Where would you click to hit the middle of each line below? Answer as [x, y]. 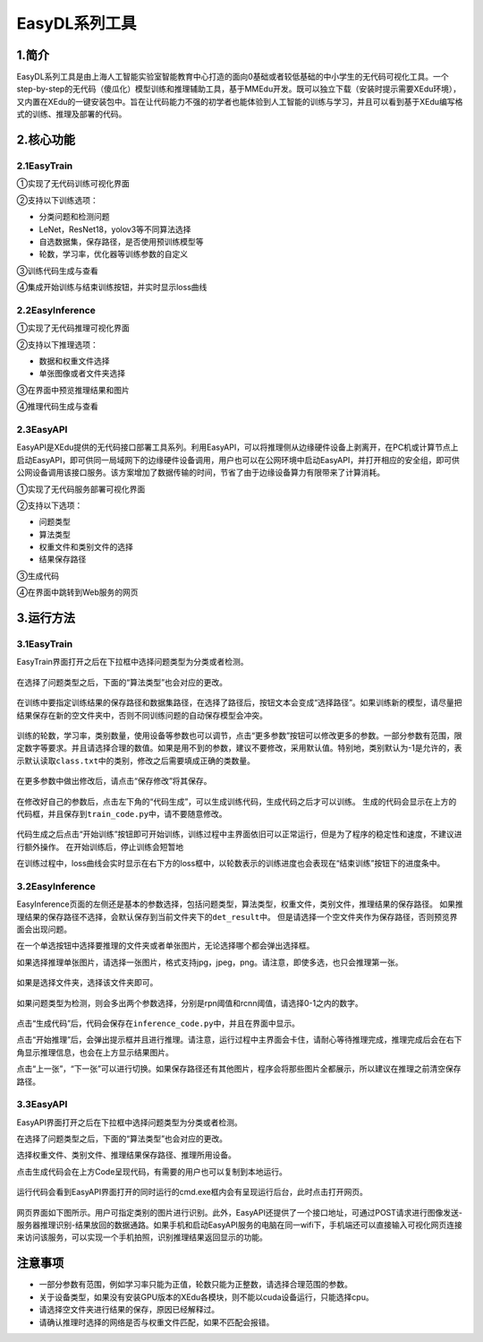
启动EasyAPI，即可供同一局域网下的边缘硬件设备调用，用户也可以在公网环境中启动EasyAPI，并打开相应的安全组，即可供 [238, 460]
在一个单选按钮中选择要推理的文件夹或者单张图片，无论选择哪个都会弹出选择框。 [165, 946]
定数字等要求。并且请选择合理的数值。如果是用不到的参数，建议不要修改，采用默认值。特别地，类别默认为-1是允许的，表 [239, 748]
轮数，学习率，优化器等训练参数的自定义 [113, 254]
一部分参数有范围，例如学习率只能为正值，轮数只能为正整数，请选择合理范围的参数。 [195, 1285]
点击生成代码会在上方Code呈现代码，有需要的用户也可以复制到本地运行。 [152, 1171]
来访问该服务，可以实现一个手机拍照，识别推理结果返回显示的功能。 [142, 1237]
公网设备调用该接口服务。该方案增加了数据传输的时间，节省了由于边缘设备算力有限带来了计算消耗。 [200, 473]
